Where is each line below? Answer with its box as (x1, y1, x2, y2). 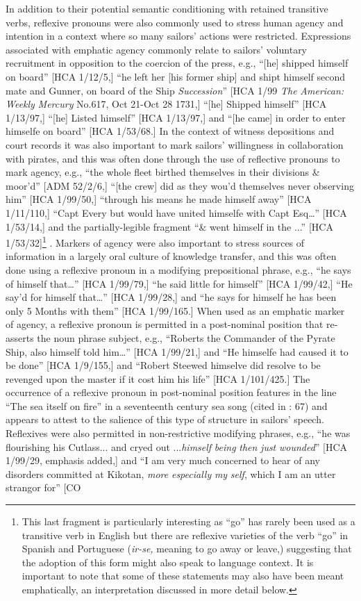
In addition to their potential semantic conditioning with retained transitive (6, 1, 328, 15)
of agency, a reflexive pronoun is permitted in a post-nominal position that (6, 317, 324, 331)
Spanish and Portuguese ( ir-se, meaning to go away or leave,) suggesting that (22, 541, 352, 556)
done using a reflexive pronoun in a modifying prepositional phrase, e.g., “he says (6, 262, 351, 277)
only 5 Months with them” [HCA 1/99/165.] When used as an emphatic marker (6, 303, 345, 318)
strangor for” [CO (6, 480, 81, 495)
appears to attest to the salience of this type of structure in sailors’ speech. (6, 412, 324, 427)
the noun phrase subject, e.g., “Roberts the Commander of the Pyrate (37, 330, 335, 345)
